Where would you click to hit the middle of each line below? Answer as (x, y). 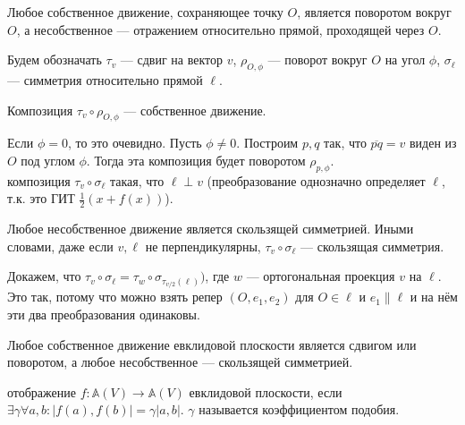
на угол (405, 59)
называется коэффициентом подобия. (299, 409)
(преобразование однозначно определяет (316, 180)
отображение (42, 391)
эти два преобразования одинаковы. (104, 314)
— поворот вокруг (317, 59)
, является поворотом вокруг (374, 12)
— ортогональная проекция (321, 276)
